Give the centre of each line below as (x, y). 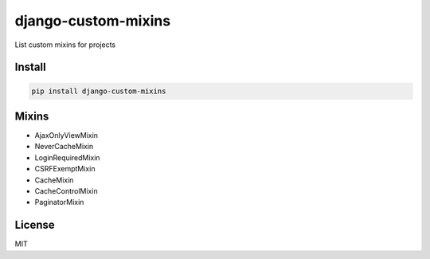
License (35, 225)
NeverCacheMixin (64, 147)
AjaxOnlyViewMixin (66, 135)
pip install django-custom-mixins (99, 91)
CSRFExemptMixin (65, 169)
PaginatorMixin (59, 202)
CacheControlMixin (66, 191)
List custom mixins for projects (65, 45)
